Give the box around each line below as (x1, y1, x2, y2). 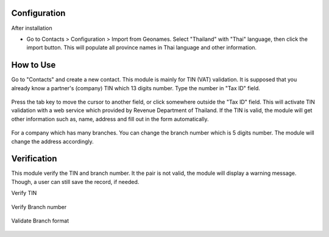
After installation (11, 24, 53, 32)
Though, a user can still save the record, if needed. (11, 178, 140, 185)
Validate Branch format (11, 217, 69, 225)
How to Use (11, 60, 56, 70)
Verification (11, 154, 57, 164)
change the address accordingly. (11, 138, 94, 145)
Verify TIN (11, 189, 37, 197)
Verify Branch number (11, 203, 67, 210)
